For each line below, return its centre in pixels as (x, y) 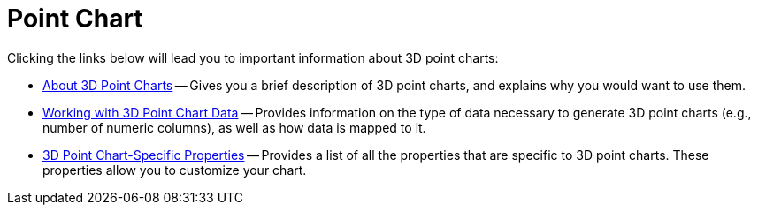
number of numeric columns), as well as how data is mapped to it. (234, 127)
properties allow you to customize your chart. (175, 170)
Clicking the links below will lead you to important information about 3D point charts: (253, 57)
